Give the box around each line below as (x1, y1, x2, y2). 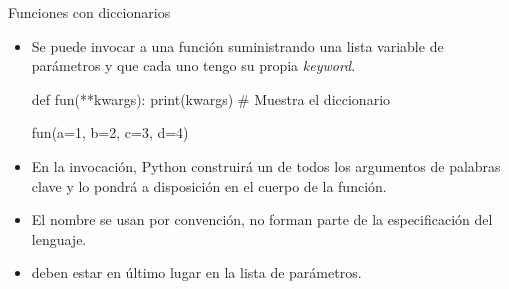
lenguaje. (31, 228, 87, 249)
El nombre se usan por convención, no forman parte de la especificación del (31, 209, 493, 230)
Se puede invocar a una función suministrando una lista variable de (31, 35, 444, 56)
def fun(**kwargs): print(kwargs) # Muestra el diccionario (31, 88, 391, 109)
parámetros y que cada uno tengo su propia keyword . (31, 55, 356, 76)
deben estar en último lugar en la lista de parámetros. (31, 262, 362, 283)
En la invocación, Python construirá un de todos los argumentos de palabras (31, 155, 501, 176)
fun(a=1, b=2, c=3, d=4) (31, 122, 189, 143)
